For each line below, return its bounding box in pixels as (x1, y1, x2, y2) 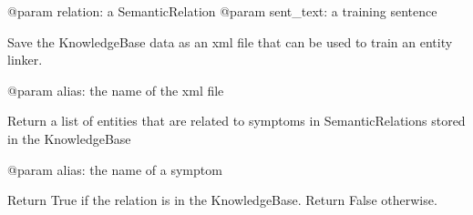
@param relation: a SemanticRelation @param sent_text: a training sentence (7, 2, 437, 20)
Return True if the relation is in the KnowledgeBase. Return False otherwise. (7, 190, 437, 210)
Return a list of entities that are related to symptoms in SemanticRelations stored (7, 111, 466, 130)
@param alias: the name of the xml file (7, 80, 224, 99)
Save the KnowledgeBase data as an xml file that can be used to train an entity (7, 32, 453, 51)
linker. (7, 50, 43, 69)
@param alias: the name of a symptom (7, 159, 222, 179)
